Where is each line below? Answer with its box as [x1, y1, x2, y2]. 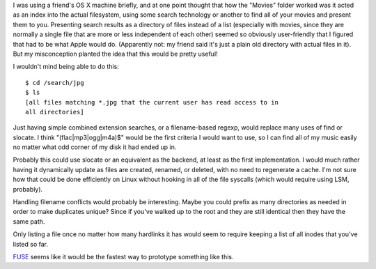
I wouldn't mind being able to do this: [13, 63, 120, 71]
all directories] [25, 108, 84, 116]
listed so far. [13, 240, 49, 248]
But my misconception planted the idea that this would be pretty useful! [13, 49, 219, 58]
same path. [13, 217, 45, 226]
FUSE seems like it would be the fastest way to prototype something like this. [13, 252, 234, 261]
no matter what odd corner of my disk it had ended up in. [13, 143, 177, 151]
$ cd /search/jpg [25, 79, 84, 86]
